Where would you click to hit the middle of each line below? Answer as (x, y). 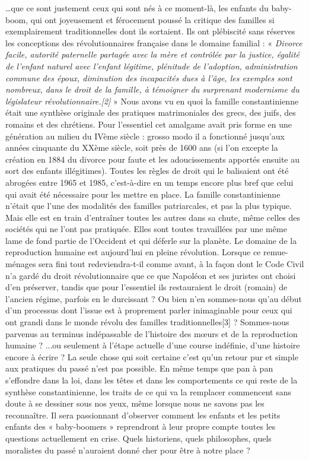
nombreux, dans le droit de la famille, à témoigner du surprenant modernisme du (152, 89)
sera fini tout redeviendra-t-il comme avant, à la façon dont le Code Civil (171, 264)
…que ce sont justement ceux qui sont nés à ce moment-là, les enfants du (137, 8)
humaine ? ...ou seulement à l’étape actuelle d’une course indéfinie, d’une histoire (153, 345)
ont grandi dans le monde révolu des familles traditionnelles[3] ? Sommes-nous (147, 322)
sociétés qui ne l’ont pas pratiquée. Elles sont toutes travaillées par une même (146, 229)
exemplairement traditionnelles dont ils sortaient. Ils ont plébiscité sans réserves (150, 31)
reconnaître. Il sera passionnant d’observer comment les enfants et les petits (143, 415)
